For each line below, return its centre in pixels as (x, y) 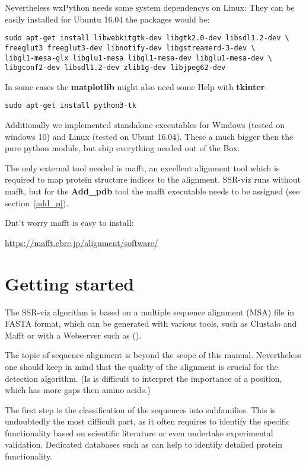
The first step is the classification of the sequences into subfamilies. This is (140, 409)
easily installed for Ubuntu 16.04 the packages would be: (107, 19)
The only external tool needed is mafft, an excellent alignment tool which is (142, 167)
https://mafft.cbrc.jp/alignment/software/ (82, 242)
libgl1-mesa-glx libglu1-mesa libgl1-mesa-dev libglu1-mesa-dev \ (139, 58)
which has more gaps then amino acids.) (78, 390)
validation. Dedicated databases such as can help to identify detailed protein (144, 444)
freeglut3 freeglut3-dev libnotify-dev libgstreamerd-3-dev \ (130, 48)
